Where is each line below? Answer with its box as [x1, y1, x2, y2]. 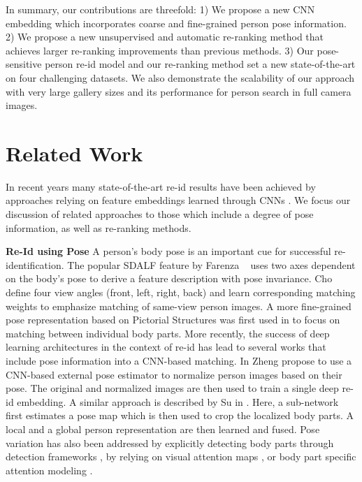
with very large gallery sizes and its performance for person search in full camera [6, 84, 352, 98]
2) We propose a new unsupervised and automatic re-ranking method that [6, 29, 324, 44]
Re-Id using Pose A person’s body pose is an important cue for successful [6, 244, 331, 258]
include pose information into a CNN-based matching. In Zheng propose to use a [6, 353, 352, 367]
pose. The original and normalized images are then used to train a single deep [6, 381, 339, 395]
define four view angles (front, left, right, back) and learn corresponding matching [6, 285, 356, 300]
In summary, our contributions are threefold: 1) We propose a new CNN [6, 2, 315, 16]
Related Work [6, 138, 143, 167]
